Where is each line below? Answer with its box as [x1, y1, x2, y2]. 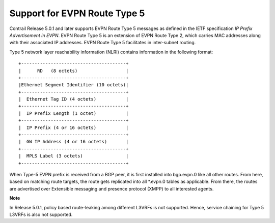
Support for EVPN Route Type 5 [9, 8, 145, 19]
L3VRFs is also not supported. [9, 211, 73, 217]
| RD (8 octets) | [18, 68, 129, 74]
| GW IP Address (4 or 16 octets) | [18, 139, 129, 145]
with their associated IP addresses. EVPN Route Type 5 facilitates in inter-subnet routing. [9, 40, 196, 46]
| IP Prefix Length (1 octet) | [18, 110, 129, 116]
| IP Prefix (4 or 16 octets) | [18, 124, 129, 131]
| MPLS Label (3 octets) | [18, 153, 129, 159]
